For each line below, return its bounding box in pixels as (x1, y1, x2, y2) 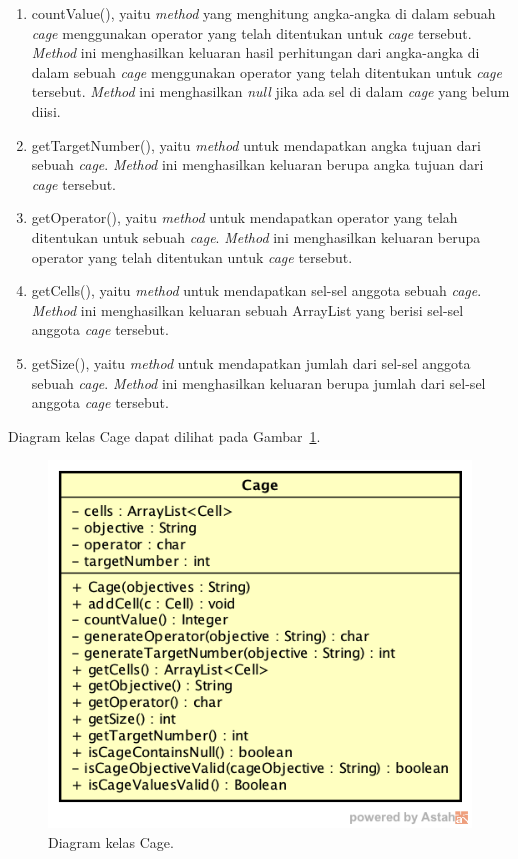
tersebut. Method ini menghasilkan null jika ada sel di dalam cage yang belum (31, 81, 510, 102)
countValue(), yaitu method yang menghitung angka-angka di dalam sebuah (31, 3, 496, 23)
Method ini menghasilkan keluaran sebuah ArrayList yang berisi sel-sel (31, 299, 464, 320)
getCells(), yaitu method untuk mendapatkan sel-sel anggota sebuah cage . (31, 280, 482, 301)
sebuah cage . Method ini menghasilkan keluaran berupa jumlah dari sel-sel (31, 372, 486, 393)
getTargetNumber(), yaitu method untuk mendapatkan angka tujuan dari (31, 134, 481, 155)
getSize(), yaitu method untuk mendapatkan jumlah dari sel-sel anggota (31, 352, 471, 373)
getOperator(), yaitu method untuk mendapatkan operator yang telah (31, 207, 458, 228)
